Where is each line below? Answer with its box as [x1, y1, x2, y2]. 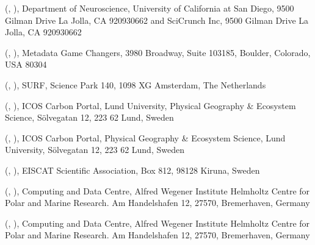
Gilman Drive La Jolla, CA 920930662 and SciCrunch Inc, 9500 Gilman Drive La [5, 13, 309, 26]
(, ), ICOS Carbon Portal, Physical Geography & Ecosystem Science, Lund [5, 131, 286, 144]
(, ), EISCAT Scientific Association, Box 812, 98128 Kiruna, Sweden [5, 163, 260, 176]
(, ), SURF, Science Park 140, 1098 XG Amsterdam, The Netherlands [5, 78, 266, 91]
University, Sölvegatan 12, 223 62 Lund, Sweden [5, 143, 184, 156]
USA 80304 [5, 58, 47, 71]
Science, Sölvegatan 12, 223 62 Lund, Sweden [5, 111, 174, 124]
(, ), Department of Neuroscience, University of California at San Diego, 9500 [5, 2, 294, 14]
